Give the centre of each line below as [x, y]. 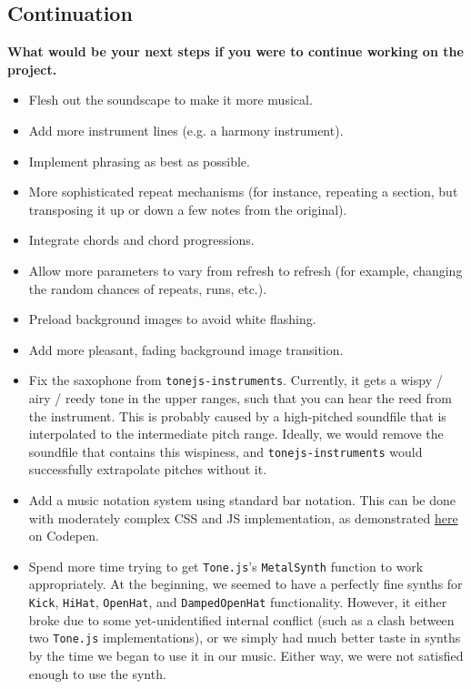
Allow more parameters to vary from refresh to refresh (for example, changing [246, 270]
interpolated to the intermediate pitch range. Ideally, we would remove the [236, 434]
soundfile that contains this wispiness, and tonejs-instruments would [225, 451]
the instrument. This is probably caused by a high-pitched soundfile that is [237, 415]
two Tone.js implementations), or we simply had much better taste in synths [245, 638]
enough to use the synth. [97, 673]
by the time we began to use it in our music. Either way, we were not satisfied [246, 655]
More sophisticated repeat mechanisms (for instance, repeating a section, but [243, 192]
